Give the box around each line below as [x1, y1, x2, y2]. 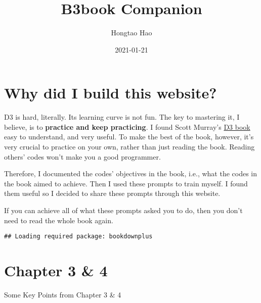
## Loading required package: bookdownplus [4, 233, 153, 240]
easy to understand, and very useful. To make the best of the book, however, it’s [4, 131, 254, 142]
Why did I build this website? [4, 82, 217, 103]
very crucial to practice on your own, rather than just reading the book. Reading [4, 141, 255, 152]
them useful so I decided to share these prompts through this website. [4, 188, 221, 198]
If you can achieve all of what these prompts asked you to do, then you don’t [4, 205, 243, 215]
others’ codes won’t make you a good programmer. [4, 151, 161, 162]
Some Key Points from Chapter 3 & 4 [4, 289, 121, 299]
